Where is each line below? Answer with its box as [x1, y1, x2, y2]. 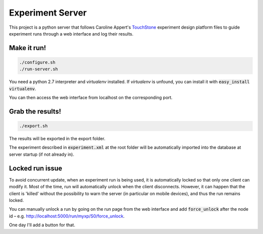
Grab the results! [9, 107, 61, 115]
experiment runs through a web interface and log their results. [9, 31, 134, 36]
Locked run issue [9, 164, 63, 172]
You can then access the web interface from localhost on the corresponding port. [9, 95, 173, 101]
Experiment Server [9, 7, 87, 18]
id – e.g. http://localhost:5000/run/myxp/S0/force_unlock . [9, 213, 125, 219]
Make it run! [9, 44, 46, 52]
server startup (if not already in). [9, 151, 75, 157]
